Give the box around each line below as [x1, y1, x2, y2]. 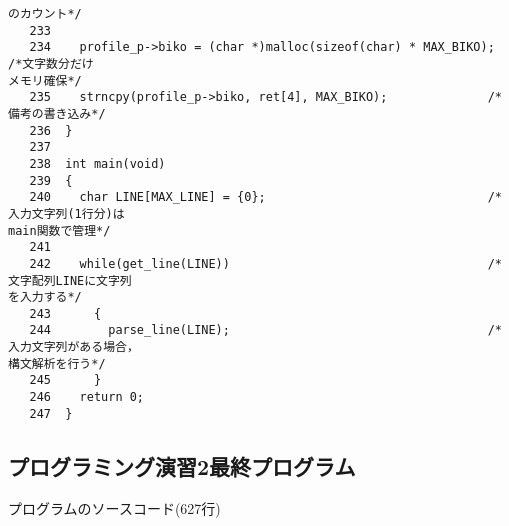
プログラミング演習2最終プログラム [8, 450, 356, 481]
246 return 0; [29, 390, 145, 405]
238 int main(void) [29, 156, 166, 171]
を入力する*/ [8, 290, 82, 305]
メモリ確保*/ [8, 73, 82, 88]
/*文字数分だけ [8, 56, 94, 71]
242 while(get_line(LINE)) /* [29, 256, 502, 271]
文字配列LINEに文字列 [8, 273, 132, 288]
